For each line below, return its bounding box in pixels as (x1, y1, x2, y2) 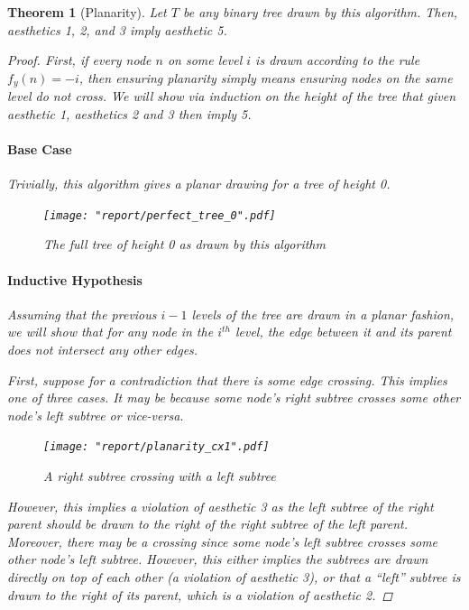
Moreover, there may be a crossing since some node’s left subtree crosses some (7, 531, 438, 550)
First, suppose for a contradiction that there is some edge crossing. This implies (7, 370, 447, 389)
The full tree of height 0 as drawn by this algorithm (43, 235, 326, 254)
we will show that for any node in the (7, 322, 214, 341)
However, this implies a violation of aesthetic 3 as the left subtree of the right (7, 496, 434, 515)
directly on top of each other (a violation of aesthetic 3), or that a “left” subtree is (7, 568, 461, 587)
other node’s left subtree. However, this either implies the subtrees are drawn (7, 550, 428, 568)
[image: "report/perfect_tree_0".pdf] (43, 208, 276, 222)
